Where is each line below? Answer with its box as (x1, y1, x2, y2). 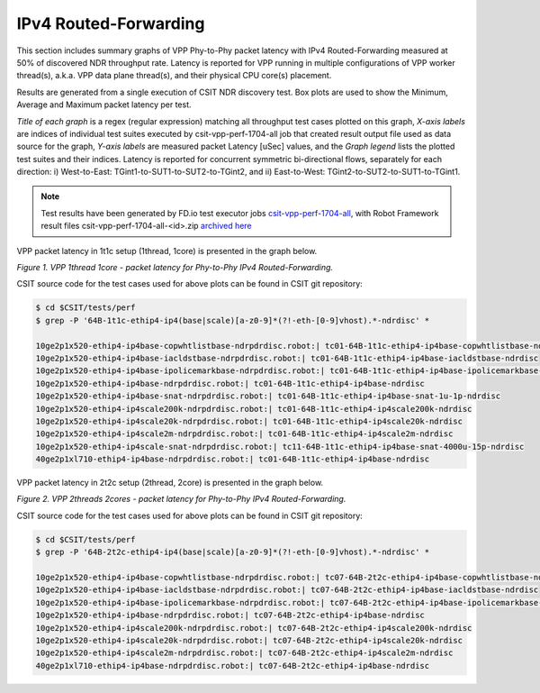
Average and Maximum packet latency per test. (16, 99, 193, 110)
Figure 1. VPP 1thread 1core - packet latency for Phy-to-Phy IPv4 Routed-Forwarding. (16, 262, 333, 273)
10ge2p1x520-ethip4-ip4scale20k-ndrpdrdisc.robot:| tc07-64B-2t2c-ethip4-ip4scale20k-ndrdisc (35, 635, 463, 645)
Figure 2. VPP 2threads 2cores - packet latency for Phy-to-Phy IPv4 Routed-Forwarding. (16, 494, 346, 505)
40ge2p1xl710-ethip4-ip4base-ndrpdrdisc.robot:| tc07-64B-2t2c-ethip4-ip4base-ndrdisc (35, 661, 430, 670)
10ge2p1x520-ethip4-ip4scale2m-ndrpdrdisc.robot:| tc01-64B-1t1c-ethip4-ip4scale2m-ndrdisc (35, 429, 454, 439)
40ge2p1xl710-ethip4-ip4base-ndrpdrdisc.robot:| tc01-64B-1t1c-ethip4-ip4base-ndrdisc (35, 454, 430, 464)
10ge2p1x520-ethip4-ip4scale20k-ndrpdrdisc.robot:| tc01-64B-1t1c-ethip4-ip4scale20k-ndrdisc (35, 415, 463, 426)
